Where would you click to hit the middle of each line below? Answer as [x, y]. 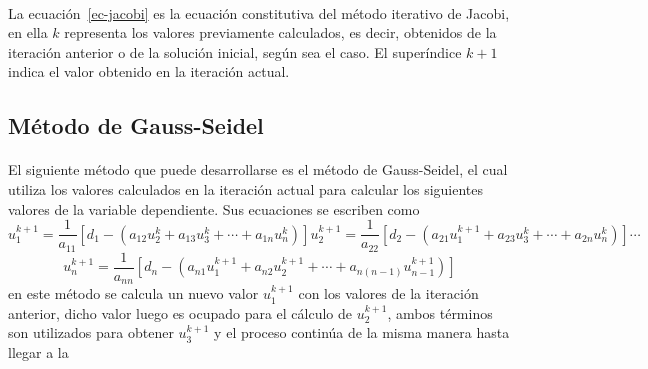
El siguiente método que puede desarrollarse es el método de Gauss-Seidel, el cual [258, 169]
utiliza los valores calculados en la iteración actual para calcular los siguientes [246, 188]
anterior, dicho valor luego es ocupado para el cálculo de [180, 312]
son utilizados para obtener [91, 332]
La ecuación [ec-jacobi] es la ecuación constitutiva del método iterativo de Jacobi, [259, 12]
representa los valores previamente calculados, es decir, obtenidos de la [280, 32]
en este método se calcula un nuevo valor [133, 293]
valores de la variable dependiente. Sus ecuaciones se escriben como [214, 208]
